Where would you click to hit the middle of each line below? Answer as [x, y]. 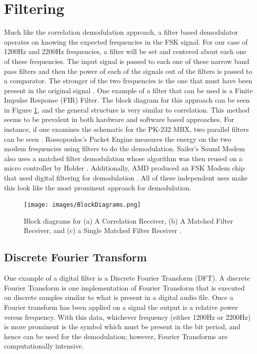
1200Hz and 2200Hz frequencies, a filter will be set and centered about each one [125, 51]
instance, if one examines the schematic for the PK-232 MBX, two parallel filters [127, 129]
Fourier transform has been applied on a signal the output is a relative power [121, 307]
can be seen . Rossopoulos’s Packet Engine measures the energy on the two [118, 139]
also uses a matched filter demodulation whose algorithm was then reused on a [123, 158]
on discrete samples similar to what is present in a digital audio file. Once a [119, 297]
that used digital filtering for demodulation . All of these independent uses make [126, 178]
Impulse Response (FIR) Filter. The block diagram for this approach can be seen [127, 100]
